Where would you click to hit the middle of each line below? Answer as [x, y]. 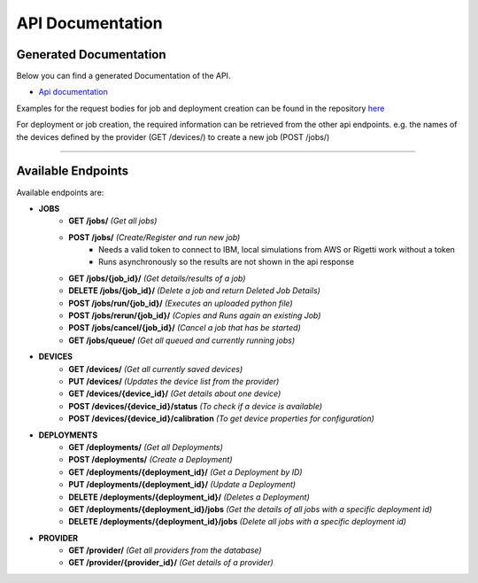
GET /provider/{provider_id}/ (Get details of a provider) [171, 563]
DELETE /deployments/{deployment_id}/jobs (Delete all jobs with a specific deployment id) [238, 522]
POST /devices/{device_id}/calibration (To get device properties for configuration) [222, 419]
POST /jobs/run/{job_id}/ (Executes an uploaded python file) [181, 303]
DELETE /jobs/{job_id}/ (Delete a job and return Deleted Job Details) [194, 291]
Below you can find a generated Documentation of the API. [123, 76]
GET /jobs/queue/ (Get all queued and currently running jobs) [182, 340]
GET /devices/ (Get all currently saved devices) [156, 369]
